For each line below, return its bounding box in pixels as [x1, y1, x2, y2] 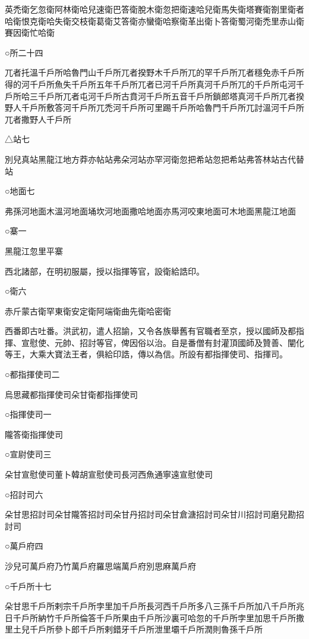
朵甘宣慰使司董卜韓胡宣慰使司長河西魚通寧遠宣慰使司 [5, 468, 213, 481]
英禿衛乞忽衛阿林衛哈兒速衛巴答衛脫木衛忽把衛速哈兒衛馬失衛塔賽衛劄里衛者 [5, 3, 304, 15]
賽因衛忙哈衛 [5, 26, 55, 39]
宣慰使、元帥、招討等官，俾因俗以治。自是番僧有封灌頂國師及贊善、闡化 [21, 336, 304, 348]
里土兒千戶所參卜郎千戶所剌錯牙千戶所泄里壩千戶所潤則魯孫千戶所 [5, 623, 263, 635]
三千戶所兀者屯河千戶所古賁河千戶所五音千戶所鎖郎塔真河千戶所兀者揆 [29, 89, 304, 102]
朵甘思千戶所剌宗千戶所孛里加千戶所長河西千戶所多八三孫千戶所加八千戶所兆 [5, 600, 304, 612]
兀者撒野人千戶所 [5, 113, 71, 125]
